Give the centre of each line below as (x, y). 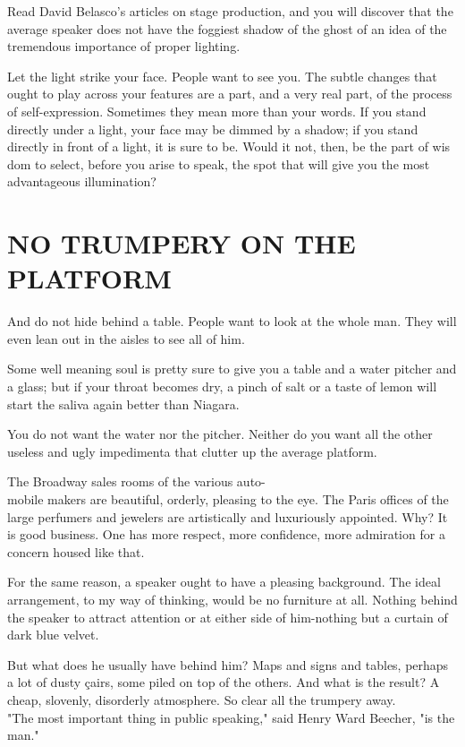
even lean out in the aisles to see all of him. (126, 338)
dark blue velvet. (53, 635)
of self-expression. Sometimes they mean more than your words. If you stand (217, 111)
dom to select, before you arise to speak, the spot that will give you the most (219, 163)
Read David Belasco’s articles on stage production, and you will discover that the (230, 11)
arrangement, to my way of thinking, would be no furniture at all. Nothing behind (232, 599)
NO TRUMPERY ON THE (182, 243)
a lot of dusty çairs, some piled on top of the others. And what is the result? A (224, 682)
